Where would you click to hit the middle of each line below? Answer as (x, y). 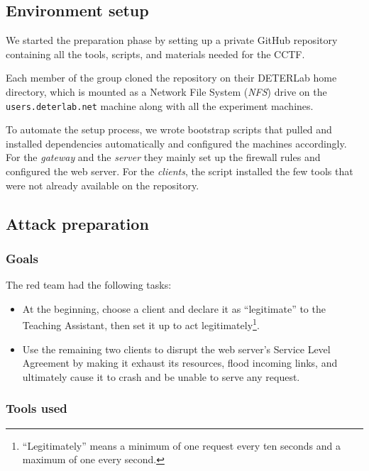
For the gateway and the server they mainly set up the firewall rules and (163, 157)
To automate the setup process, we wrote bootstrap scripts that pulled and (169, 129)
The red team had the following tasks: (89, 285)
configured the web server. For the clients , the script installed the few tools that (180, 171)
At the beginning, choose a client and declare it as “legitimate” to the (174, 308)
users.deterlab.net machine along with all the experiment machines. (160, 105)
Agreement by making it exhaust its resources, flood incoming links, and (180, 363)
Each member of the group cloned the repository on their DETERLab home (171, 78)
